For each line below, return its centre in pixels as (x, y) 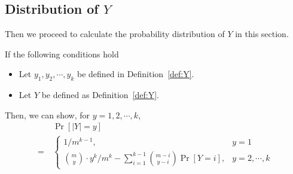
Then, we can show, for (48, 115)
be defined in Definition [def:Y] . (136, 74)
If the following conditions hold (62, 54)
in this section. (262, 34)
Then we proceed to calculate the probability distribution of (115, 34)
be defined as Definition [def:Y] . (100, 95)
